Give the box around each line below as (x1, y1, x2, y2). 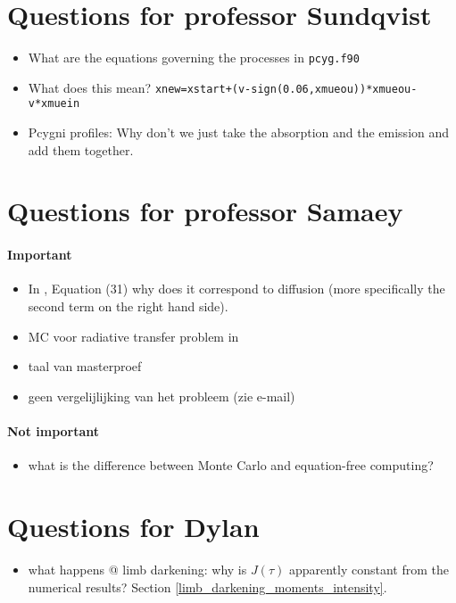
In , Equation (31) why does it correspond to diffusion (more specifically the (28, 279, 445, 298)
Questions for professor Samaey (7, 193, 403, 229)
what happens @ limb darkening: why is (28, 559, 247, 578)
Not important (7, 422, 100, 441)
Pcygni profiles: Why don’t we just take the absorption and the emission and (28, 123, 450, 142)
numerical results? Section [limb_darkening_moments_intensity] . (28, 577, 387, 596)
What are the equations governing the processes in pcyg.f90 (28, 48, 360, 67)
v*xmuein (28, 97, 80, 111)
